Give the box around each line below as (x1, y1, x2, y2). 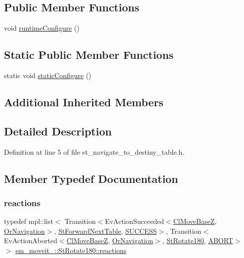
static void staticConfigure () (4, 70, 91, 80)
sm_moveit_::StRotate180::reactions (15, 245, 127, 255)
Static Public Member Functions (4, 47, 174, 62)
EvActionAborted (4, 235, 57, 246)
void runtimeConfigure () (4, 23, 80, 33)
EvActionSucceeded (105, 216, 164, 226)
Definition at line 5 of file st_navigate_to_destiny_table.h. (4, 146, 185, 157)
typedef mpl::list (4, 216, 53, 226)
